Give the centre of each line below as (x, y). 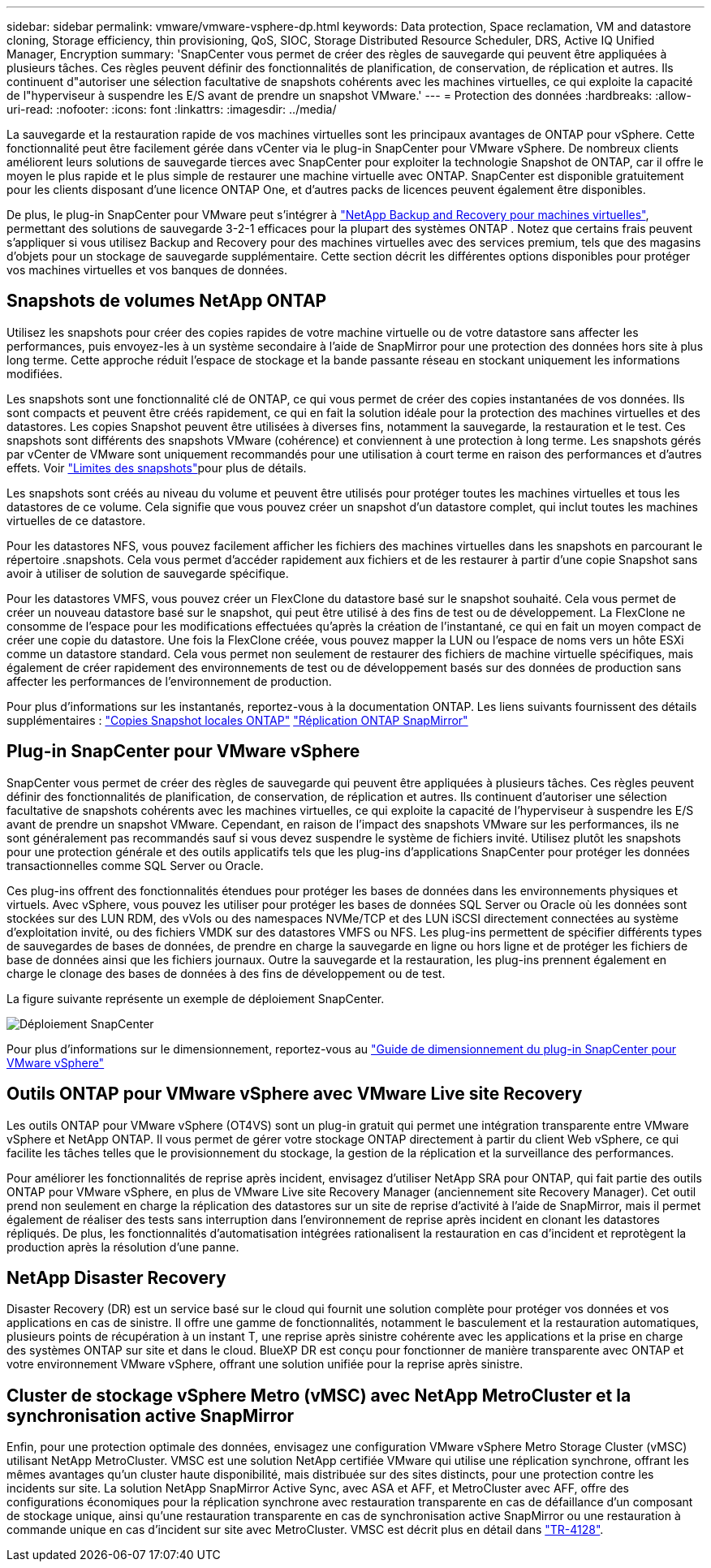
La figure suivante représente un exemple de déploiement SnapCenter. (196, 998)
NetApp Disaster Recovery (116, 1277)
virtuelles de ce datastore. (76, 520)
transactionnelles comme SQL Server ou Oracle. (135, 865)
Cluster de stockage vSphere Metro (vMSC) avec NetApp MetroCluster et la (319, 1395)
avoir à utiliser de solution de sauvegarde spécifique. (148, 573)
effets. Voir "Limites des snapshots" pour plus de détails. (157, 467)
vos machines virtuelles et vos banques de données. (147, 270)
